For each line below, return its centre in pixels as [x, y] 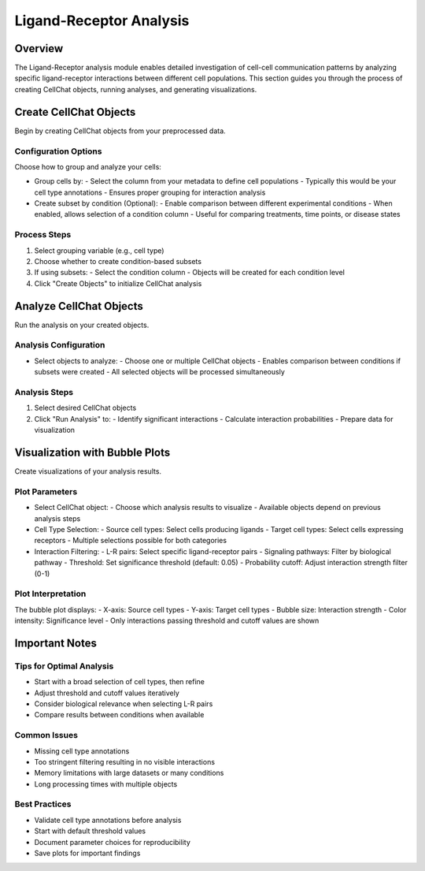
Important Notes [56, 643]
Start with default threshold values [90, 831]
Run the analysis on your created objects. [82, 325]
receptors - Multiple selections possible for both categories [131, 541]
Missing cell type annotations [82, 751]
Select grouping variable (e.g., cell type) [99, 250]
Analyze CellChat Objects [79, 306]
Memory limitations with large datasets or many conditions [129, 773]
